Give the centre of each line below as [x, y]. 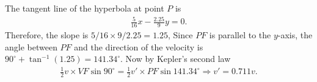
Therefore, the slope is [47, 34]
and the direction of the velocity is [139, 46]
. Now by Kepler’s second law [176, 59]
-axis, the [295, 34]
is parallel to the [240, 34]
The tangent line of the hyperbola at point [85, 8]
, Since [180, 34]
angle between [31, 46]
